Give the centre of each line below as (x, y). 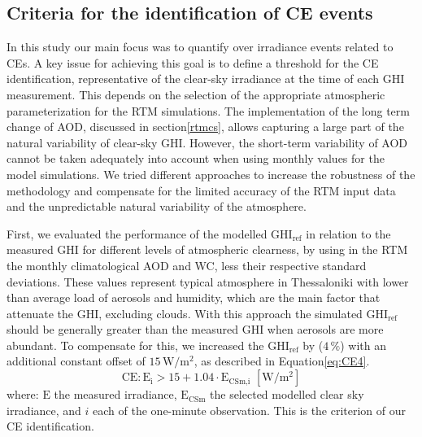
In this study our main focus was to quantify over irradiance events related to (200, 47)
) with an (363, 345)
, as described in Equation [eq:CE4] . (282, 361)
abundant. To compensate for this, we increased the (135, 345)
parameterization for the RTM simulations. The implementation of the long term (208, 110)
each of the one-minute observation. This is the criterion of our (250, 410)
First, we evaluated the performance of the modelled (137, 233)
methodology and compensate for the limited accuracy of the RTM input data (201, 190)
